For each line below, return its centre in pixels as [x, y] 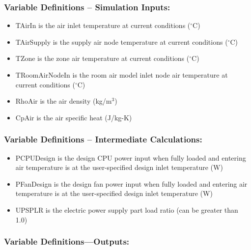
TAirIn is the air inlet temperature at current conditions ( [103, 25]
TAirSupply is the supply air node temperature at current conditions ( [122, 42]
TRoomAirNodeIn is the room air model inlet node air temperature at [122, 75]
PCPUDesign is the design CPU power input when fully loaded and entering [131, 157]
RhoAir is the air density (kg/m [64, 101]
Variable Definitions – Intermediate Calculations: [103, 139]
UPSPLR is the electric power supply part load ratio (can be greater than [127, 209]
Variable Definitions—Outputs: [67, 241]
